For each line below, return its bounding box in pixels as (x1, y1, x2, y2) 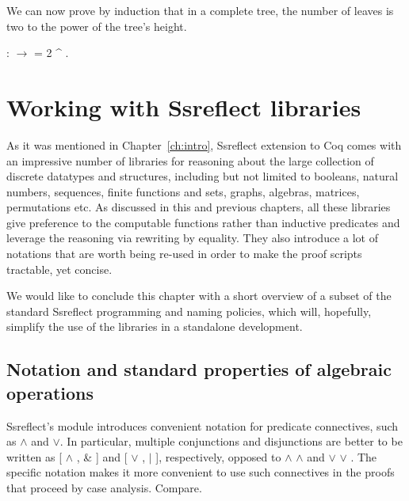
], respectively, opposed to (155, 448, 281, 465)
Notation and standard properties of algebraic (6, 357, 392, 381)
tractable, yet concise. (6, 260, 113, 277)
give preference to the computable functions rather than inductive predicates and (6, 214, 400, 230)
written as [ (6, 448, 63, 465)
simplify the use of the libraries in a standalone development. (6, 318, 303, 335)
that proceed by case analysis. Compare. (6, 480, 202, 495)
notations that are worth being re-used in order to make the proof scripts (6, 245, 362, 262)
